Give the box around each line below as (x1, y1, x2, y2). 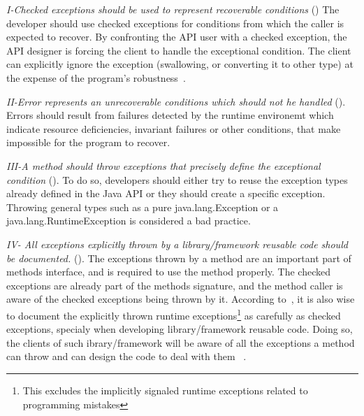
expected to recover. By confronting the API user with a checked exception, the (6, 29, 347, 44)
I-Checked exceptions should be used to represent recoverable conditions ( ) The (6, 2, 340, 16)
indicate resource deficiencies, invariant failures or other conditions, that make (6, 121, 341, 136)
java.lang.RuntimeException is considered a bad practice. (6, 213, 251, 228)
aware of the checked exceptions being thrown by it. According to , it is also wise (6, 292, 355, 306)
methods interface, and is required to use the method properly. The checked (6, 264, 330, 279)
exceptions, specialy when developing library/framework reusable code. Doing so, (6, 322, 353, 336)
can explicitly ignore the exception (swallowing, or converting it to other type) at (6, 57, 354, 71)
